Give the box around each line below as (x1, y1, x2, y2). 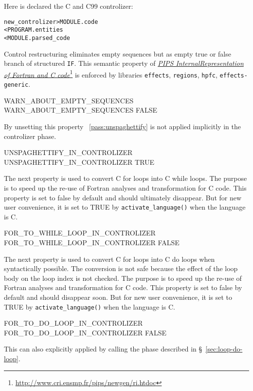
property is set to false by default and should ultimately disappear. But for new (4, 192, 242, 202)
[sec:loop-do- (205, 344, 243, 354)
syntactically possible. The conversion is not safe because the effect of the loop (4, 263, 238, 274)
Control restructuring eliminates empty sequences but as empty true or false (4, 48, 231, 59)
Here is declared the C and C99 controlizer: (4, 1, 133, 11)
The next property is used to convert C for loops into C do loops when (4, 254, 215, 264)
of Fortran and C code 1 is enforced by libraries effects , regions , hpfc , (4, 68, 217, 79)
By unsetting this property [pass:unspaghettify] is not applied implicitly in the (4, 121, 241, 131)
